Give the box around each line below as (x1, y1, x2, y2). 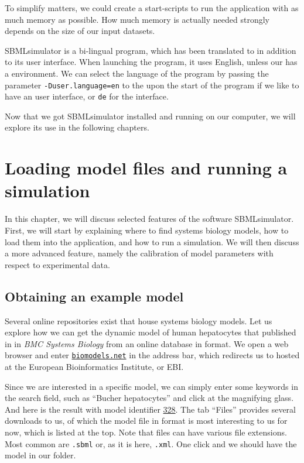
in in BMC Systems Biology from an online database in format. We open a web (5, 337, 289, 349)
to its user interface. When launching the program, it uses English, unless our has (5, 56, 298, 68)
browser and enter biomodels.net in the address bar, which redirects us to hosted (5, 349, 300, 361)
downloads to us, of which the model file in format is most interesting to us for (5, 414, 288, 427)
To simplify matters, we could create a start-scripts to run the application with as (5, 2, 299, 13)
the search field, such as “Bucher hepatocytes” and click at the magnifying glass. (5, 392, 294, 404)
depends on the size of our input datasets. (5, 25, 155, 37)
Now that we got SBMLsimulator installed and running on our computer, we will (5, 109, 296, 122)
